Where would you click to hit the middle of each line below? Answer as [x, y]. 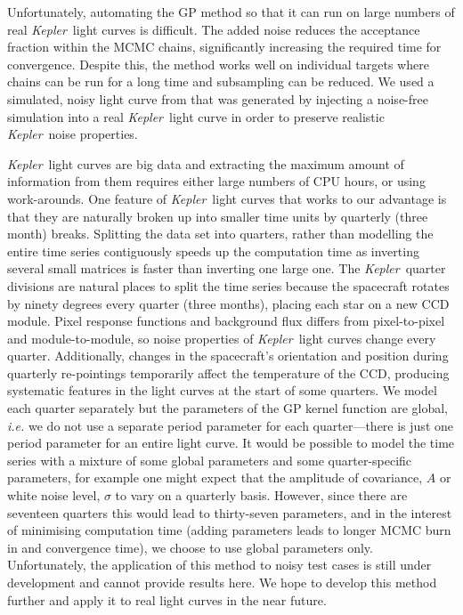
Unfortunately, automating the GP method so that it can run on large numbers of [231, 12]
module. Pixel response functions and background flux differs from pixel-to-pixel [226, 321]
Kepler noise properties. [73, 134]
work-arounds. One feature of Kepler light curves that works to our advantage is [227, 198]
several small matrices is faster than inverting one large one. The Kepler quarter [227, 268]
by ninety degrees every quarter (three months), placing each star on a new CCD [228, 303]
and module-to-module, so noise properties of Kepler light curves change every [222, 338]
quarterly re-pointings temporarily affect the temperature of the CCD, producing [228, 372]
